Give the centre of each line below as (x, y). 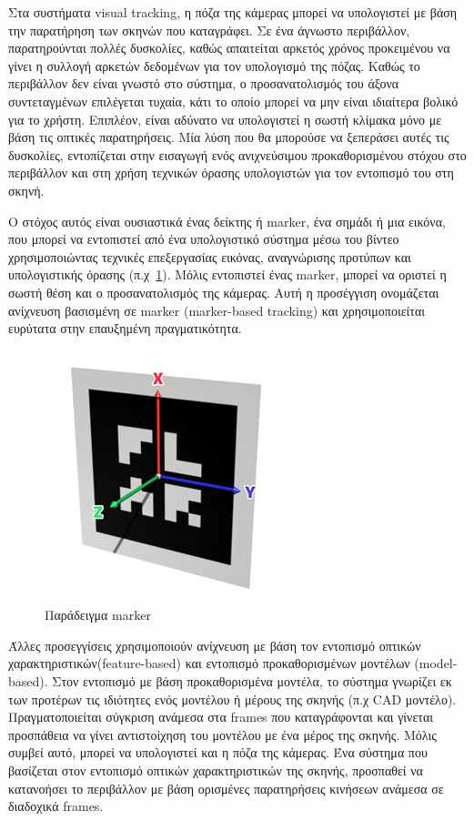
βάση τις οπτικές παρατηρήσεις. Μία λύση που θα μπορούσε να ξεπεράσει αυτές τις (229, 137)
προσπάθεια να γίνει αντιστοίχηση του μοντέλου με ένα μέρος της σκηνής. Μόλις (222, 734)
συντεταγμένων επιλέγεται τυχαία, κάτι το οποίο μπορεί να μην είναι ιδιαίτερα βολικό (233, 101)
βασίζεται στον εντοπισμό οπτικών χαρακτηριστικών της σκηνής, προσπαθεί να (216, 770)
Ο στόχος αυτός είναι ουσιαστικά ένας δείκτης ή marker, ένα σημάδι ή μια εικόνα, (227, 221)
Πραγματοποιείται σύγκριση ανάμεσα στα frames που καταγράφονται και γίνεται (221, 717)
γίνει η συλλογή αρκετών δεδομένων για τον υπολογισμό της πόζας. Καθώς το (214, 65)
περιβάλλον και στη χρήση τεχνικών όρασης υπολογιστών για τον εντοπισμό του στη (231, 172)
